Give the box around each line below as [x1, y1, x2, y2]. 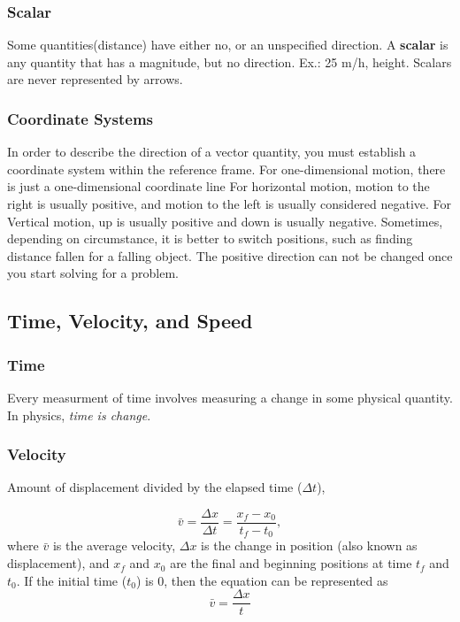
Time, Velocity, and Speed [7, 307, 253, 334]
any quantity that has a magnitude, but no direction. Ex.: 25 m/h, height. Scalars [7, 52, 452, 71]
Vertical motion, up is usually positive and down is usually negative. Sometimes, [7, 211, 443, 230]
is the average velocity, [52, 536, 176, 555]
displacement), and [7, 554, 110, 572]
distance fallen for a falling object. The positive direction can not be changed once [7, 246, 453, 265]
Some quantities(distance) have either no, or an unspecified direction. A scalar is [7, 35, 448, 54]
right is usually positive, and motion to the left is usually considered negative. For [7, 195, 452, 212]
